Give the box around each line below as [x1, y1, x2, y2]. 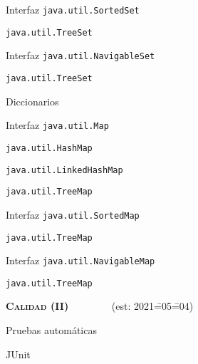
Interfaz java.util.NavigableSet [6, 48, 155, 63]
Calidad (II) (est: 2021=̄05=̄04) [6, 298, 194, 313]
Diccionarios [6, 93, 59, 108]
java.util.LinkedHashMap [6, 165, 123, 175]
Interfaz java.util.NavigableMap [6, 253, 155, 268]
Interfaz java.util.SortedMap [6, 207, 140, 222]
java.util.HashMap [6, 142, 93, 153]
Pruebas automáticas [6, 323, 97, 338]
